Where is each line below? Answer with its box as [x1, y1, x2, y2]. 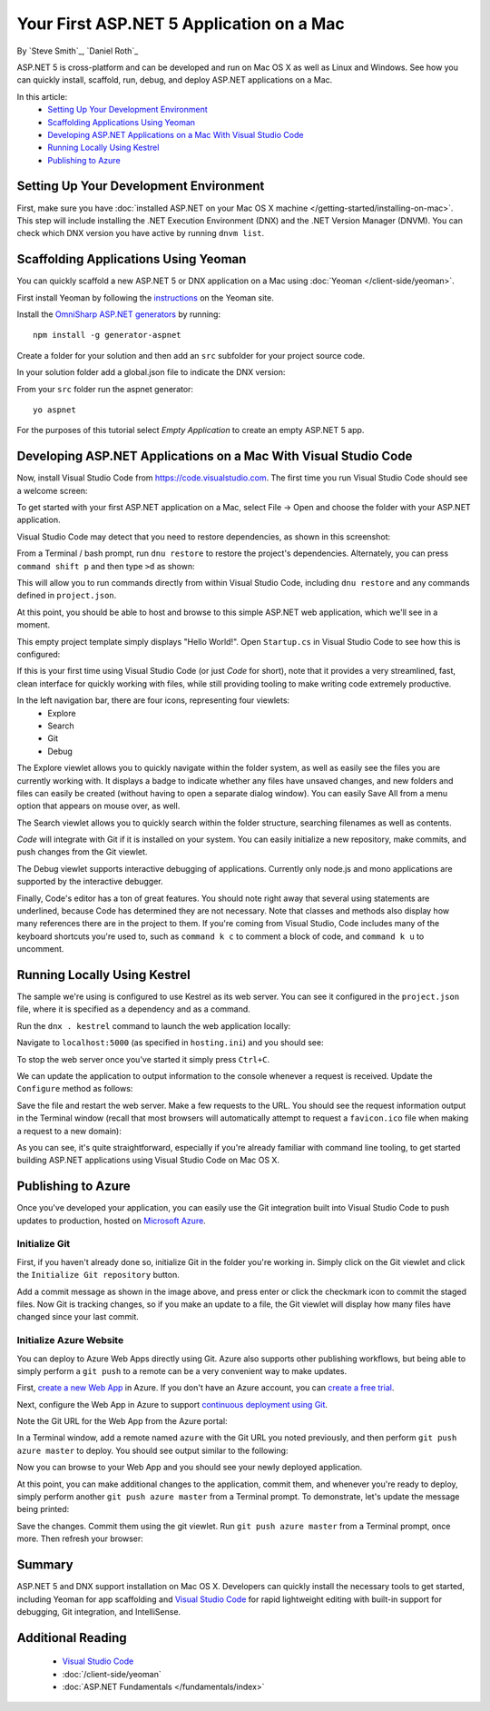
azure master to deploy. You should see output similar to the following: [16, 1445, 289, 1456]
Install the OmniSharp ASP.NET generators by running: [16, 309, 221, 320]
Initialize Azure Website [16, 1334, 124, 1347]
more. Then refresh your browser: [16, 1533, 144, 1544]
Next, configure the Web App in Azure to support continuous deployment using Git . [16, 1399, 328, 1409]
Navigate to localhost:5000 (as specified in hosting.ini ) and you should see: [16, 1037, 324, 1048]
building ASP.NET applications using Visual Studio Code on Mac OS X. [16, 1154, 280, 1166]
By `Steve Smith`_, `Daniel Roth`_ [16, 45, 139, 56]
